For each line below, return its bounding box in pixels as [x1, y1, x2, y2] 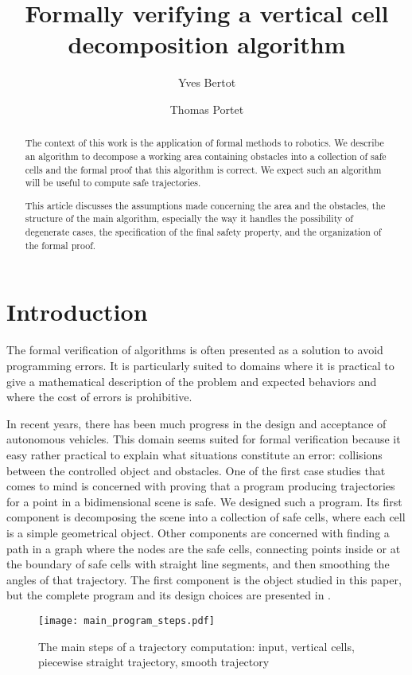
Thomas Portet [169, 100, 244, 117]
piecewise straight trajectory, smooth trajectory [38, 654, 270, 670]
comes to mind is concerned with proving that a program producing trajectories [6, 478, 395, 494]
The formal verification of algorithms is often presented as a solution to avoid [6, 341, 383, 358]
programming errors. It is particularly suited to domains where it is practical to [6, 357, 395, 373]
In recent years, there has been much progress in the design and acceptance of [6, 415, 387, 431]
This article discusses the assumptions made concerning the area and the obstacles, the [25, 198, 386, 212]
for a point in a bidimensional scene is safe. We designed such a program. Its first [6, 493, 402, 509]
